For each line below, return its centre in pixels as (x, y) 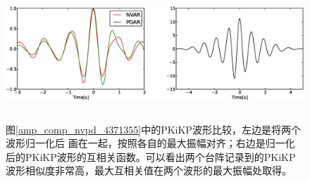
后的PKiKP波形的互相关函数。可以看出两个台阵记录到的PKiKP (151, 156)
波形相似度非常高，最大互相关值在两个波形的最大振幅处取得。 (149, 170)
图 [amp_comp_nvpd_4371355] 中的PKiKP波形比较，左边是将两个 (153, 129)
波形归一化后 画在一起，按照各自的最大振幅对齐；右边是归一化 (150, 143)
